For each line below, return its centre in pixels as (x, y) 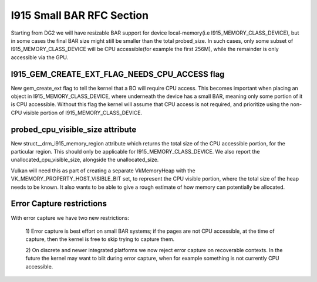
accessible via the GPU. (40, 57)
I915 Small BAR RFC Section (80, 15)
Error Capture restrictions (59, 204)
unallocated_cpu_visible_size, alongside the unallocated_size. (85, 160)
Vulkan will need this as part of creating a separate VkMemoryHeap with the (103, 171)
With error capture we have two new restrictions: (70, 218)
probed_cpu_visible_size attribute (74, 129)
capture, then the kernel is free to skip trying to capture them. (100, 239)
